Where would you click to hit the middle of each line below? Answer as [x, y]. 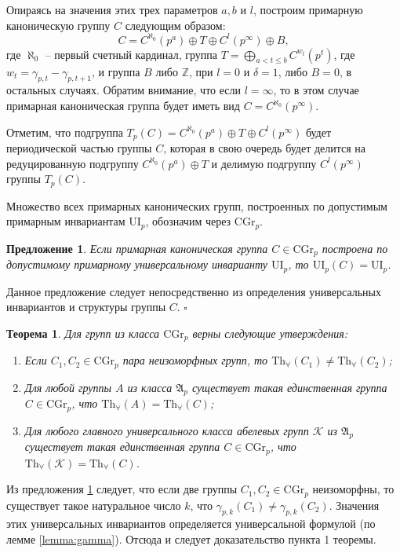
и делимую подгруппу [264, 163]
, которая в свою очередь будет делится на [265, 148]
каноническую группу [58, 25]
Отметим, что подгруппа [65, 132]
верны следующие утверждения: [270, 333]
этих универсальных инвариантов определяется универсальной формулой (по [191, 524]
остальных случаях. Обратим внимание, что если [124, 90]
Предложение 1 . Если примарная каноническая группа [137, 248]
